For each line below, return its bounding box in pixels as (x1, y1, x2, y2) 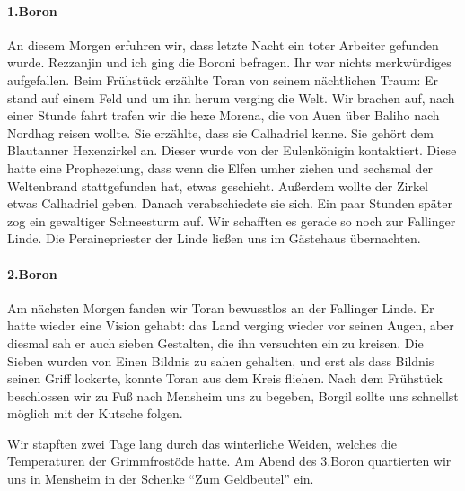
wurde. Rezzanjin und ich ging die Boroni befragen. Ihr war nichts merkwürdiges (7, 53, 452, 72)
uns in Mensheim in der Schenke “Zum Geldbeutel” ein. (7, 469, 314, 488)
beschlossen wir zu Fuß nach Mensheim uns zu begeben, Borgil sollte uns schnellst (7, 386, 459, 405)
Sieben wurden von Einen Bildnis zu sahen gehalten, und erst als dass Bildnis (7, 351, 434, 370)
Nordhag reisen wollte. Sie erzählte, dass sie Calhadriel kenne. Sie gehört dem (7, 123, 434, 142)
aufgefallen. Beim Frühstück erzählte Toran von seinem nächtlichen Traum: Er (7, 70, 439, 89)
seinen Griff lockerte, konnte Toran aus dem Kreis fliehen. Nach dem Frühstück (7, 369, 443, 388)
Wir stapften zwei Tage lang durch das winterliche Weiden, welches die (7, 434, 397, 452)
